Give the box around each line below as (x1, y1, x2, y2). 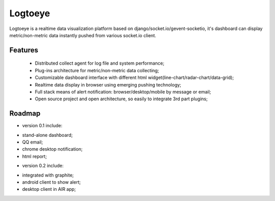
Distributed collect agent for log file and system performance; (35, 60, 164, 66)
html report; (22, 153, 47, 159)
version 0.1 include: (22, 123, 63, 129)
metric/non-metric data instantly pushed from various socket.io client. (9, 32, 156, 38)
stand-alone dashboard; (22, 132, 73, 138)
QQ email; (22, 139, 43, 145)
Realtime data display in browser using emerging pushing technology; (35, 81, 182, 88)
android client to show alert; (22, 179, 81, 185)
